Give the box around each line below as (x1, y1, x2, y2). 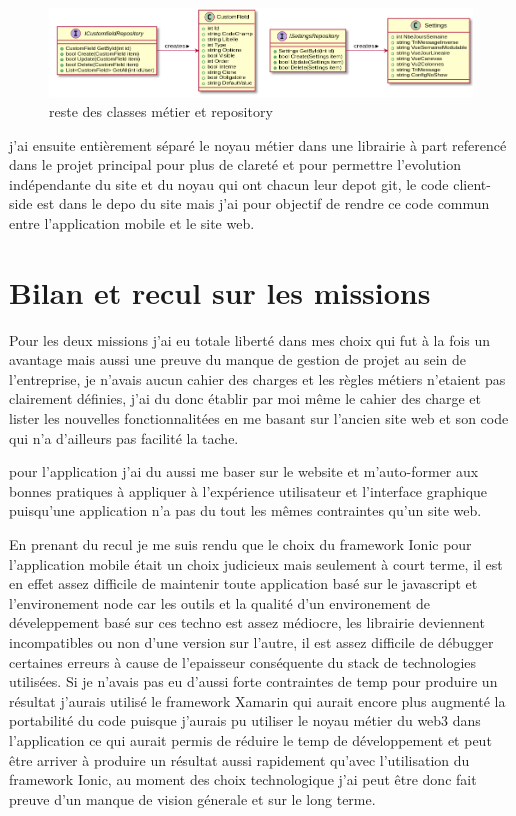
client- (453, 173, 491, 194)
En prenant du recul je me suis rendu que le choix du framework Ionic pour (9, 533, 472, 554)
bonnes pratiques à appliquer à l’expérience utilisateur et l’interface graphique (9, 480, 488, 501)
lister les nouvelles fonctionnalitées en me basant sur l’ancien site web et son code (9, 408, 509, 428)
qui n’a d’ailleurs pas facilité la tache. (9, 427, 239, 448)
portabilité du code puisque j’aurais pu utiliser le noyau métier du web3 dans (9, 710, 481, 731)
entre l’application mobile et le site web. (9, 212, 255, 233)
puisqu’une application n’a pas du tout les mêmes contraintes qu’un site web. (9, 500, 482, 521)
